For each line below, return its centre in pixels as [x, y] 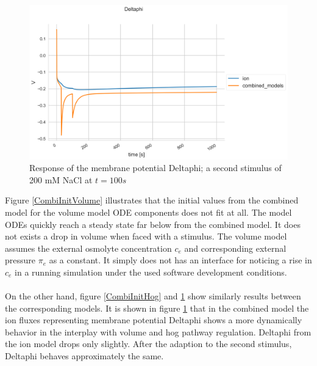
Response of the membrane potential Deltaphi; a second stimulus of [155, 168]
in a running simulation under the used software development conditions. [151, 272]
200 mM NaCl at [61, 179]
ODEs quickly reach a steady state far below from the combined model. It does [153, 224]
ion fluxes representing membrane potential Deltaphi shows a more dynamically [154, 320]
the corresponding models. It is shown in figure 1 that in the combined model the [157, 308]
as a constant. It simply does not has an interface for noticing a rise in [180, 260]
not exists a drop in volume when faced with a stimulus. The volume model [146, 236]
